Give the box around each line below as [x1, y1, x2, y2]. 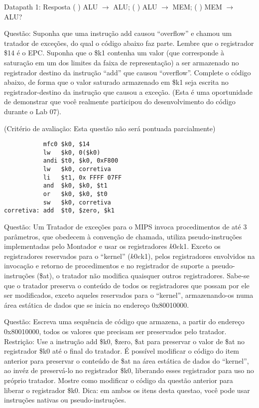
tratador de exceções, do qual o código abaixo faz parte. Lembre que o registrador [4, 37, 254, 48]
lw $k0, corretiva [43, 166, 111, 173]
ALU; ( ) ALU [113, 1, 157, 11]
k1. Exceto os [179, 241, 221, 251]
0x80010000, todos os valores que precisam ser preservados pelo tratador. [4, 326, 227, 336]
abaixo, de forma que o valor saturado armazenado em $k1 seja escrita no [4, 77, 229, 87]
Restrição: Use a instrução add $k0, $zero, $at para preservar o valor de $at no [4, 336, 245, 346]
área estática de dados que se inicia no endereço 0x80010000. [4, 299, 189, 310]
